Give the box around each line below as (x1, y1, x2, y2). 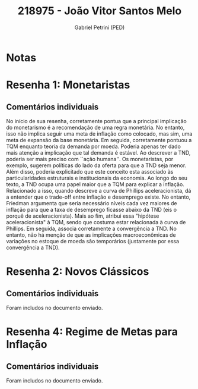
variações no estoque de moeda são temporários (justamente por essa (6, 237, 180, 244)
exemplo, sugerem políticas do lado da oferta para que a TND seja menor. (6, 162, 187, 169)
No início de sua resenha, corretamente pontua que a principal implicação (6, 117, 187, 124)
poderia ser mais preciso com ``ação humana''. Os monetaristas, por (6, 155, 174, 162)
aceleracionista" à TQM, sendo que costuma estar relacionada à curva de (6, 218, 186, 225)
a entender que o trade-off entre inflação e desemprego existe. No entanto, (6, 193, 191, 200)
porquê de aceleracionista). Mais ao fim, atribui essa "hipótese (6, 212, 159, 219)
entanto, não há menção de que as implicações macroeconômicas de (6, 231, 176, 239)
